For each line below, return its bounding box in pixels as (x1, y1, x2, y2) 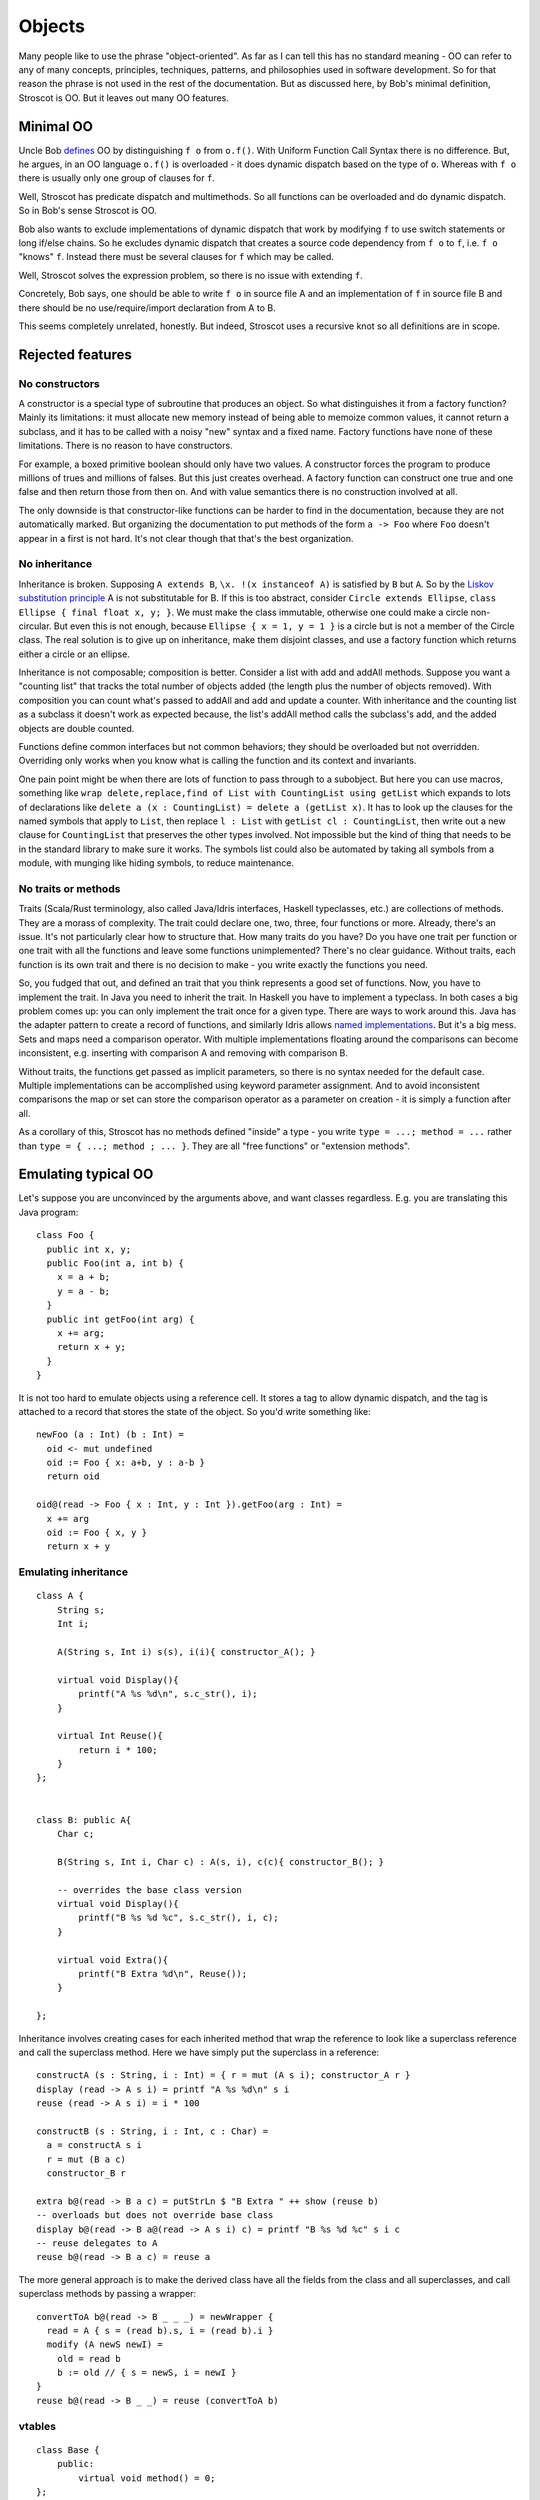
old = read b (56, 2353, 121, 2364)
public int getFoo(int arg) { (46, 1313, 195, 1325)
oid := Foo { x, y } (46, 1527, 148, 1539)
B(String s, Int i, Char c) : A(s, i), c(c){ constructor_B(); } (56, 1856, 385, 1867)
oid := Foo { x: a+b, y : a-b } (46, 1457, 205, 1469)
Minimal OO (18, 118, 94, 135)
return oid (46, 1471, 100, 1482)
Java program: (18, 1206, 79, 1218)
